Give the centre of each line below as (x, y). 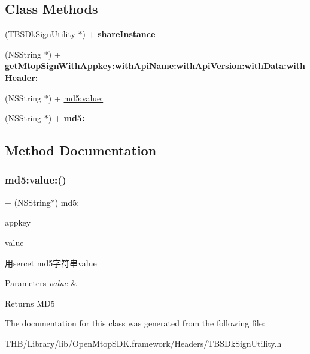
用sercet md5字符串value (51, 262)
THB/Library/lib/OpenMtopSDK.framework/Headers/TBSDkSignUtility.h (143, 343)
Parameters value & (41, 283)
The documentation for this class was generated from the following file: (135, 323)
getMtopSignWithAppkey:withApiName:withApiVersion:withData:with (155, 66)
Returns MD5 (30, 303)
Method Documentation (81, 150)
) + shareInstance (119, 34)
